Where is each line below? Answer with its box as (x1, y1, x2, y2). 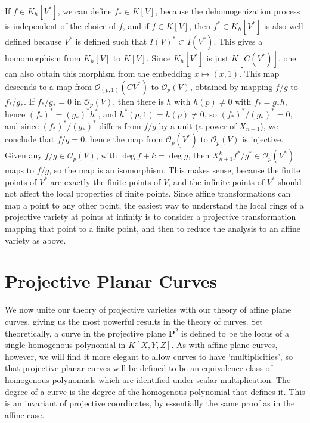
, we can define (57, 5, 112, 17)
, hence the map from (85, 133, 163, 145)
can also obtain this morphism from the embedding (5, 67, 192, 79)
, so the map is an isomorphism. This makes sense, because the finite (49, 164, 300, 176)
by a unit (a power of (159, 119, 237, 132)
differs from (99, 119, 141, 132)
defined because (5, 35, 62, 47)
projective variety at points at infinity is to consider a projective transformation (5, 210, 296, 223)
